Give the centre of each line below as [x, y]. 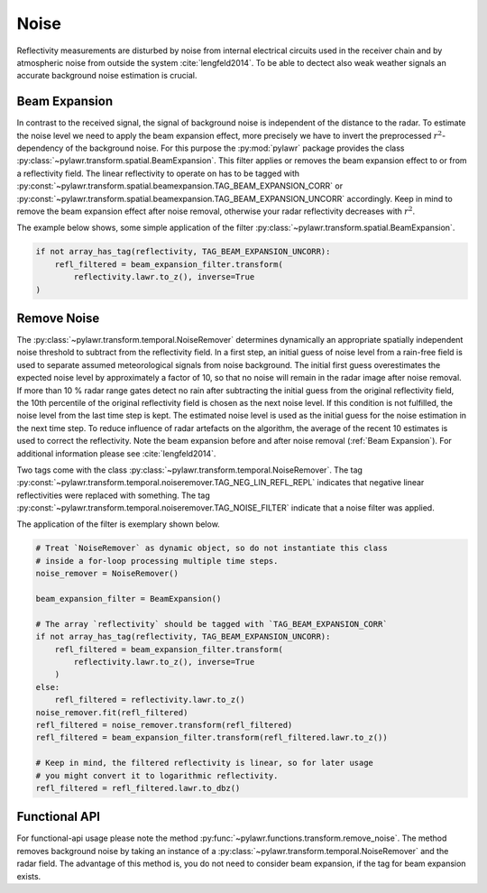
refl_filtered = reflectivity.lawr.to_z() [150, 700]
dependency [40, 148]
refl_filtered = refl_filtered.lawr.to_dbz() [138, 788]
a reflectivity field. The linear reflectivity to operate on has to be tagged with [158, 173]
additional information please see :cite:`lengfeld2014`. [116, 453]
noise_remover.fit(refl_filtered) [112, 712]
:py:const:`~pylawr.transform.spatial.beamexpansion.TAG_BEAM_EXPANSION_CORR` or [179, 186]
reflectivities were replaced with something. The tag [114, 495]
